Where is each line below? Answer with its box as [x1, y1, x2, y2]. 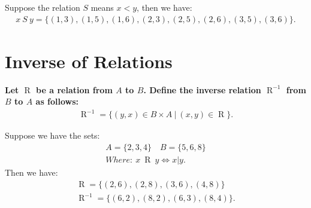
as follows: [35, 95, 79, 108]
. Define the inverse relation [143, 83, 261, 96]
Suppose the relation [5, 1, 80, 13]
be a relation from [36, 83, 113, 96]
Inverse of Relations [5, 48, 173, 73]
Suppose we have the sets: [5, 129, 100, 142]
